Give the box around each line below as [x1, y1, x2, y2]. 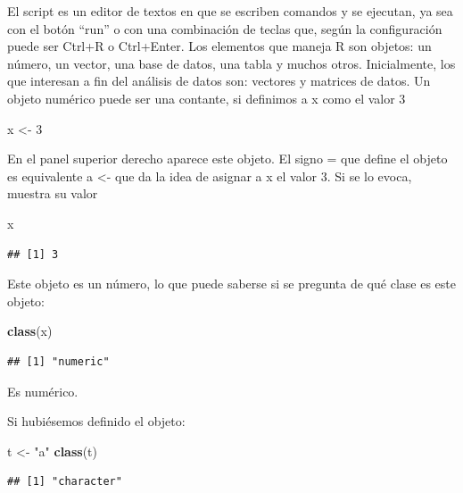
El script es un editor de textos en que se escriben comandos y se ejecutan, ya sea [7, 2, 453, 20]
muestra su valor [7, 184, 98, 203]
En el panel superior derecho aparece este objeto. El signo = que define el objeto [7, 149, 448, 168]
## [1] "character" [7, 475, 122, 489]
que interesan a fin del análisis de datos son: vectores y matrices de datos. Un [7, 71, 431, 90]
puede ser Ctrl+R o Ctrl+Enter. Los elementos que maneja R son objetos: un [7, 37, 432, 55]
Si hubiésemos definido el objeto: [7, 412, 186, 430]
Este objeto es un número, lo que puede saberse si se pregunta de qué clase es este [7, 274, 456, 293]
